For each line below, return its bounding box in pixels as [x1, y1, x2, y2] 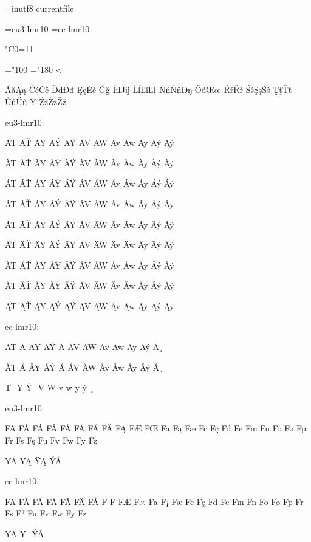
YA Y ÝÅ [5, 527, 44, 540]
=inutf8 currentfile [5, 2, 74, 14]
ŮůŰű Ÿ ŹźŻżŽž [5, 95, 66, 108]
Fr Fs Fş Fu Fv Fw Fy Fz [5, 434, 97, 447]
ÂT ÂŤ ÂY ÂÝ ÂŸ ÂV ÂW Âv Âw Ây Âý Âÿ [5, 197, 174, 210]
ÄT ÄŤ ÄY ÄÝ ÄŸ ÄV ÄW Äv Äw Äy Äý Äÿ [5, 238, 174, 251]
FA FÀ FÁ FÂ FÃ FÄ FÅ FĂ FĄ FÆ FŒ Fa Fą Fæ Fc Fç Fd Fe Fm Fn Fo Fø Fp [5, 422, 306, 434]
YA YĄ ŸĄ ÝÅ [5, 454, 62, 467]
